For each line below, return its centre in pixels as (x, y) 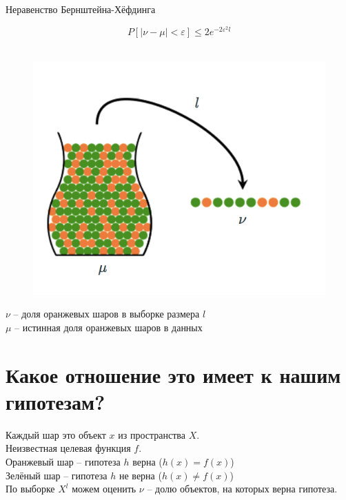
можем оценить (104, 489)
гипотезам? (55, 401)
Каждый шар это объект (56, 434)
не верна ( (140, 475)
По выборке (30, 489)
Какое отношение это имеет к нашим (173, 374)
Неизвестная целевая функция (68, 448)
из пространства (152, 434)
